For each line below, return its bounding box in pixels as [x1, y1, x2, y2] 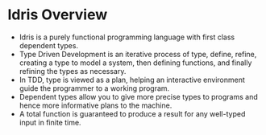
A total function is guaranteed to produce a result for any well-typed [19, 108, 246, 118]
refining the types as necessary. [19, 66, 127, 76]
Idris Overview [7, 6, 108, 24]
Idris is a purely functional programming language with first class [19, 32, 235, 42]
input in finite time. [19, 117, 81, 127]
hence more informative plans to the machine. [19, 100, 172, 110]
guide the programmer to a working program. [19, 83, 170, 93]
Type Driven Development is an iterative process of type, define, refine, [19, 49, 257, 59]
